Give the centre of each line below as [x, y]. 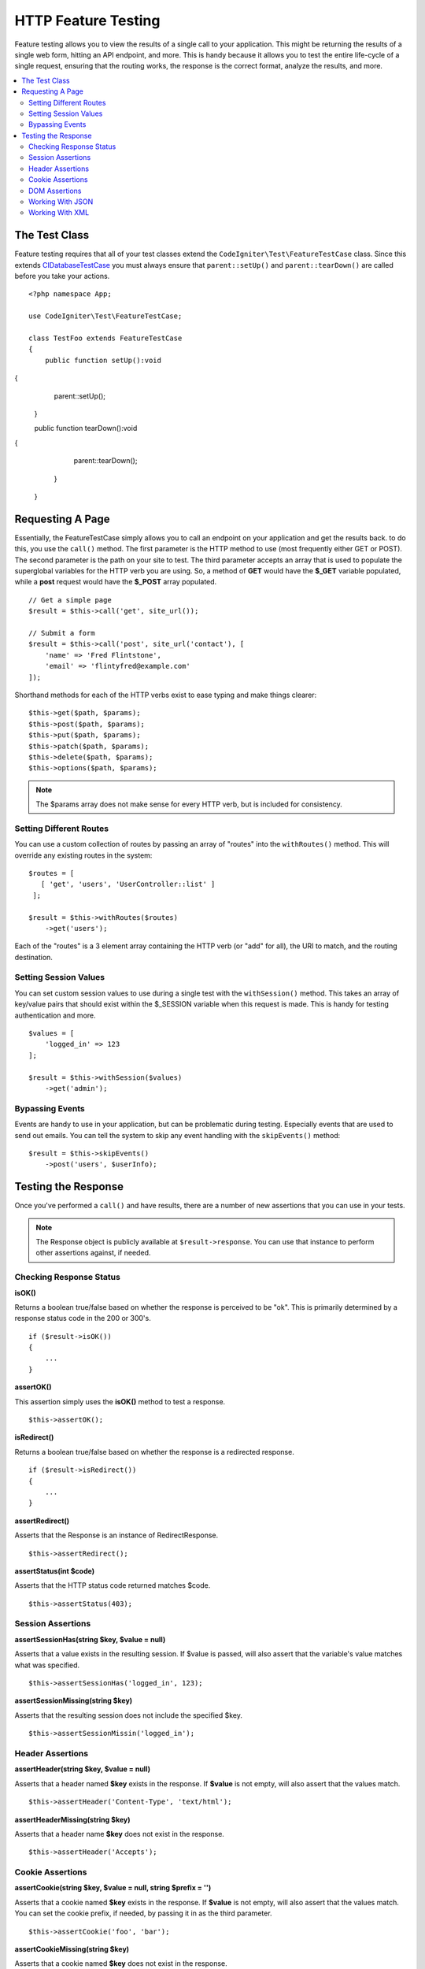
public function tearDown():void [86, 428]
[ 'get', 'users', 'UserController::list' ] [128, 884]
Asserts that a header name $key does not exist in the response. [119, 1834]
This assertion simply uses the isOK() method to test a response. [120, 1401]
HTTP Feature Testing [87, 20]
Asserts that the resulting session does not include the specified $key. [129, 1715]
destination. [33, 957]
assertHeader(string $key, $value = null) [83, 1769]
